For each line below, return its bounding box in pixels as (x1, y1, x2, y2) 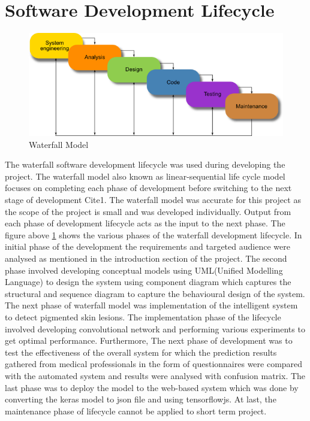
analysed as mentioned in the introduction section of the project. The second (5, 252, 287, 265)
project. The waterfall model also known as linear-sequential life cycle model (5, 169, 285, 182)
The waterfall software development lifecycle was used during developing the (5, 158, 285, 171)
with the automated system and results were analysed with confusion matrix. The (5, 369, 306, 381)
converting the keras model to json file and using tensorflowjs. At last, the (5, 393, 276, 405)
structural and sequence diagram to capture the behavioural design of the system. (5, 287, 305, 299)
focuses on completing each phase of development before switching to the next (5, 181, 292, 194)
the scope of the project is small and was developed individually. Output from (5, 205, 291, 217)
